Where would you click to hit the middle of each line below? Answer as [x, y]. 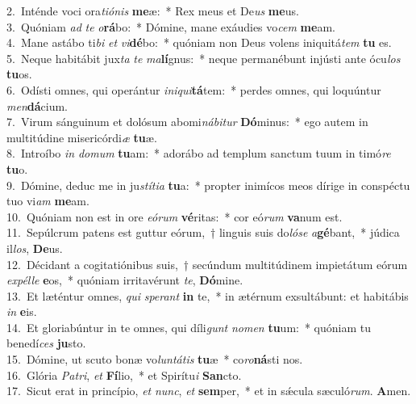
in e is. [22, 311]
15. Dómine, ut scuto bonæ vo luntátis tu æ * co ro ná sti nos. [155, 359]
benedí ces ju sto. [46, 343]
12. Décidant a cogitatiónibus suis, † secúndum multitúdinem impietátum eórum [207, 264]
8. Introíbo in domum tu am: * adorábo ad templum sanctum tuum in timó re [199, 153]
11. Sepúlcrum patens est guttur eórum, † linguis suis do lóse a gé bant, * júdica [203, 232]
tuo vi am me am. [48, 201]
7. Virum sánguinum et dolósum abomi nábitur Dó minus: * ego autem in [187, 122]
